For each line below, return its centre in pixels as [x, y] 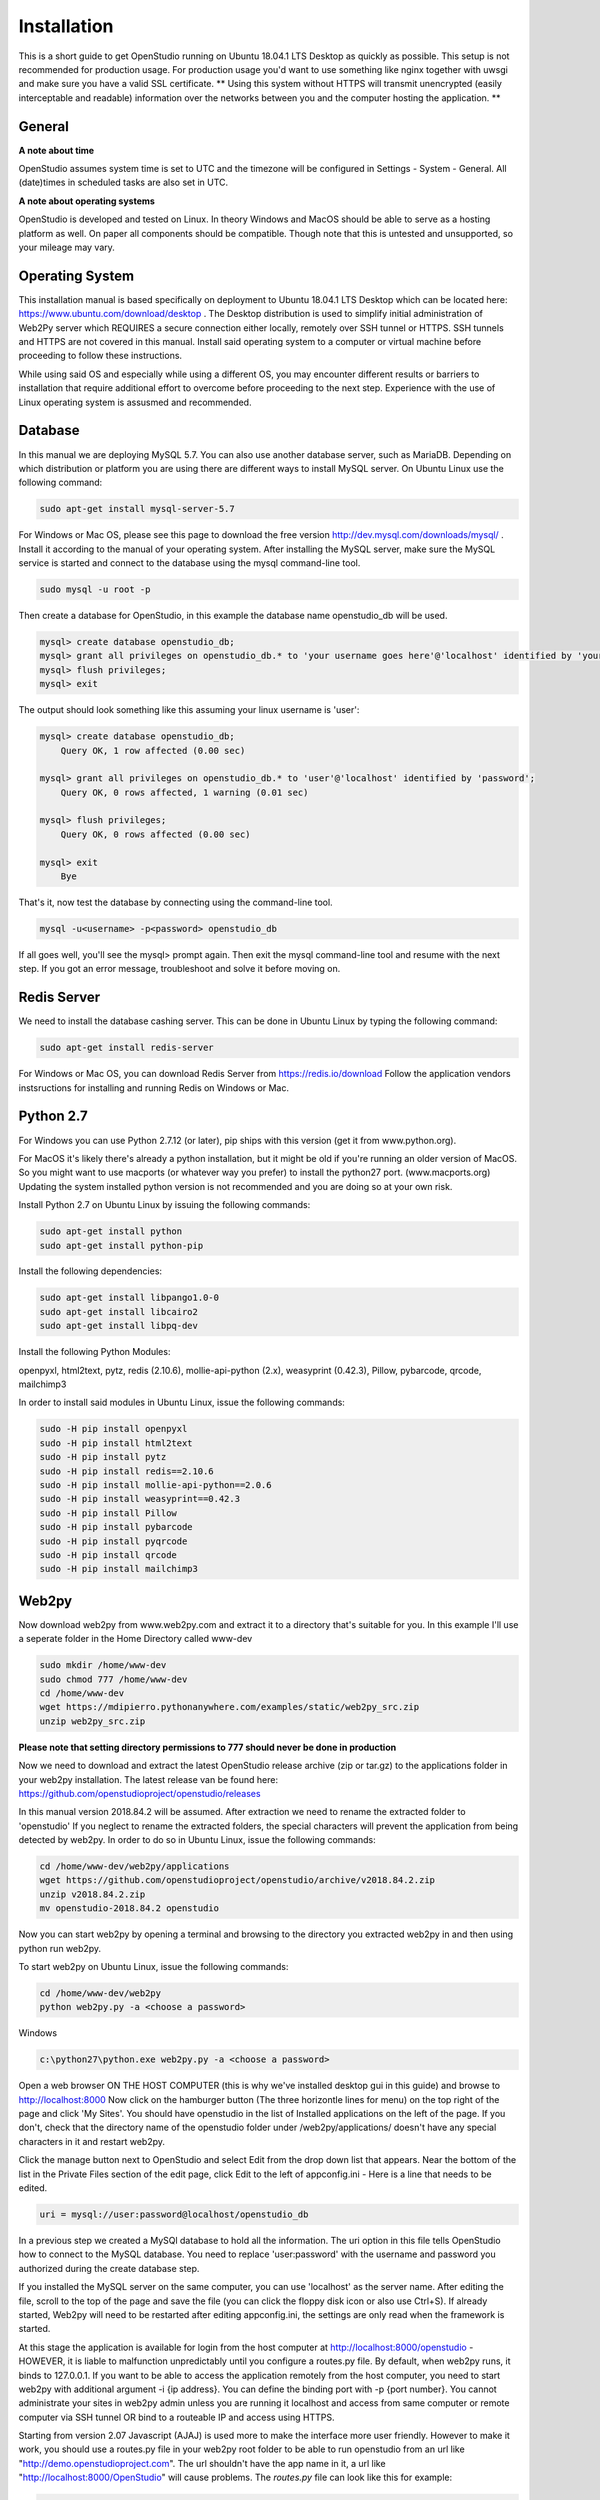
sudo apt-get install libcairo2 [119, 1311]
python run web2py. [60, 1948]
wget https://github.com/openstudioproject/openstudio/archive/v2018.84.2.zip [237, 1880]
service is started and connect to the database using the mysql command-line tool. [189, 563]
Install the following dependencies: [90, 1271]
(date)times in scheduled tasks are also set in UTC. [123, 182]
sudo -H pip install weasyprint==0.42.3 [139, 1499]
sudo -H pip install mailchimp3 [119, 1569]
